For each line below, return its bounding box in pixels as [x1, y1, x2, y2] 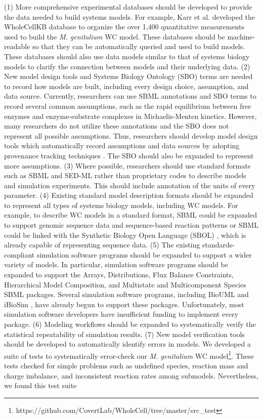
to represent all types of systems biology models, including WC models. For [4, 199, 238, 210]
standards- [202, 239, 235, 250]
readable [4, 41, 30, 52]
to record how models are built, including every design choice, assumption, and [4, 80, 249, 91]
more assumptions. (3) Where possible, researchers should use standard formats [4, 160, 251, 171]
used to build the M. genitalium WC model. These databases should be [4, 31, 225, 41]
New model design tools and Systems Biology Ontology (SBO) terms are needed [4, 71, 253, 81]
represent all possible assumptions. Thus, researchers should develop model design [4, 130, 258, 141]
